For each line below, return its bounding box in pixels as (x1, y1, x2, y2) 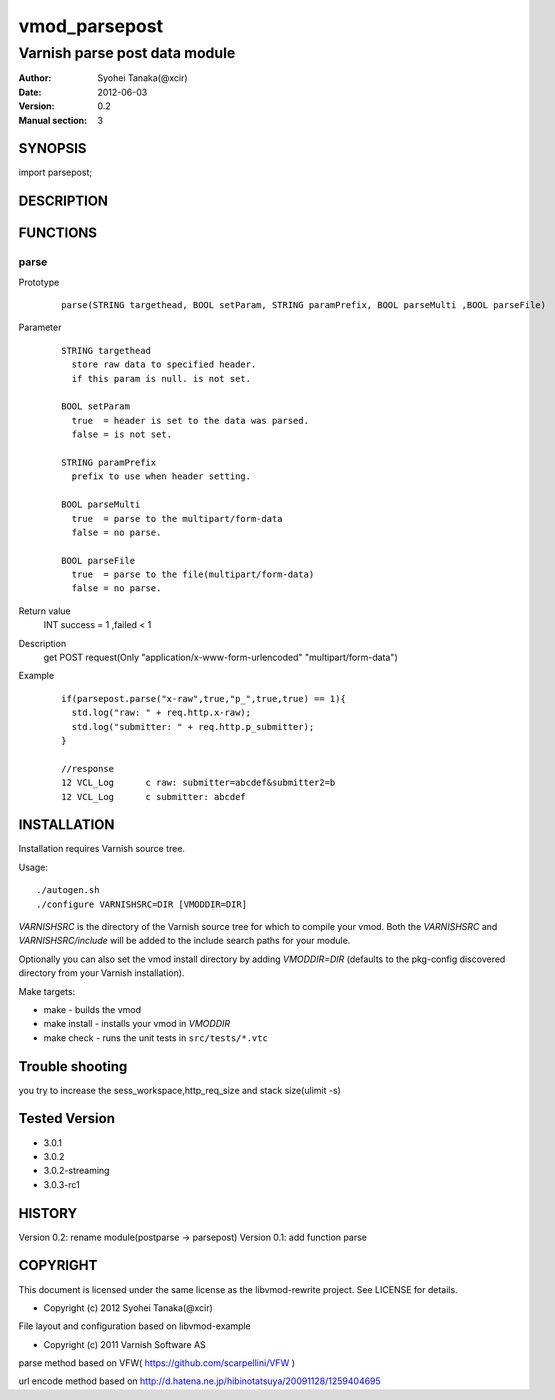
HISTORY (18, 1205, 78, 1222)
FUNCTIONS (18, 225, 98, 242)
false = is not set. (71, 429, 173, 440)
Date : (18, 86, 42, 98)
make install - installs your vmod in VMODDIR (43, 1018, 231, 1030)
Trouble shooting (18, 1058, 128, 1075)
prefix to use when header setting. (71, 471, 252, 482)
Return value (18, 605, 72, 617)
